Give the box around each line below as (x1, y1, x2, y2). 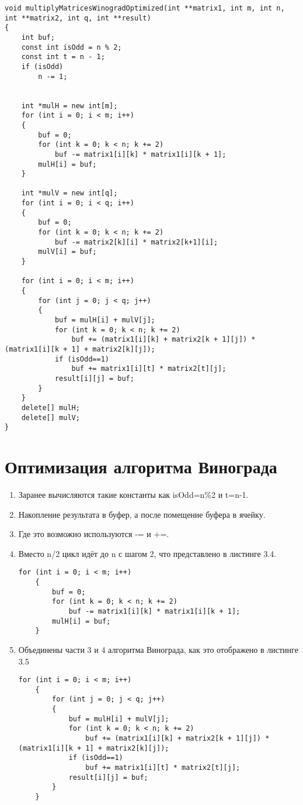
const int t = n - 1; (21, 53, 105, 61)
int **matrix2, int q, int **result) (5, 13, 151, 22)
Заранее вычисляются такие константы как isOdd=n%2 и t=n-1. (18, 488, 249, 500)
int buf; (21, 33, 55, 42)
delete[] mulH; (21, 403, 80, 412)
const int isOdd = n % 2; (21, 43, 122, 51)
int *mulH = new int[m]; (21, 101, 118, 110)
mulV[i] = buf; (38, 247, 97, 256)
